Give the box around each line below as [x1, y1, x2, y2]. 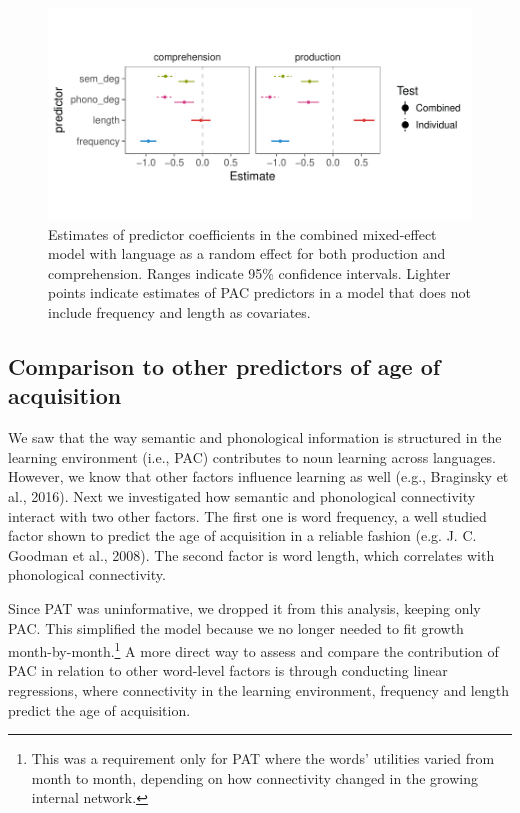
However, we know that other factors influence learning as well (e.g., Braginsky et [8, 466, 509, 487]
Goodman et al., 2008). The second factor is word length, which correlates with [8, 544, 495, 565]
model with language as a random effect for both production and [48, 243, 446, 264]
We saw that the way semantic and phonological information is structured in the [8, 427, 502, 448]
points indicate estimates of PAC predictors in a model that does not [48, 282, 471, 303]
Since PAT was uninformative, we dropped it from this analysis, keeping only [8, 597, 481, 618]
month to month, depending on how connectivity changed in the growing [31, 767, 478, 788]
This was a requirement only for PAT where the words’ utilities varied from [31, 748, 495, 769]
